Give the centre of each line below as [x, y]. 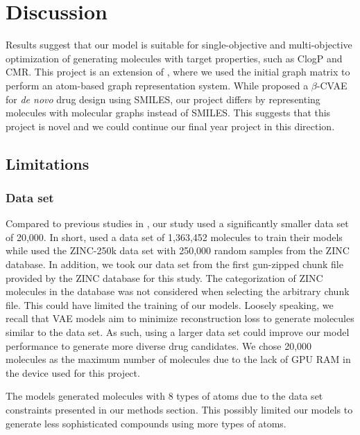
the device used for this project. [73, 372]
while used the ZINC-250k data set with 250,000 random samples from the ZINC [178, 250]
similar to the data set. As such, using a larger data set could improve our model [178, 332]
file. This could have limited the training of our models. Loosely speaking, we [170, 304]
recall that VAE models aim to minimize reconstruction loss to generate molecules [180, 318]
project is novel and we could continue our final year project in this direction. [170, 126]
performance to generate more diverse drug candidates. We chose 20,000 [159, 345]
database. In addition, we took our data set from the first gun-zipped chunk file [174, 264]
